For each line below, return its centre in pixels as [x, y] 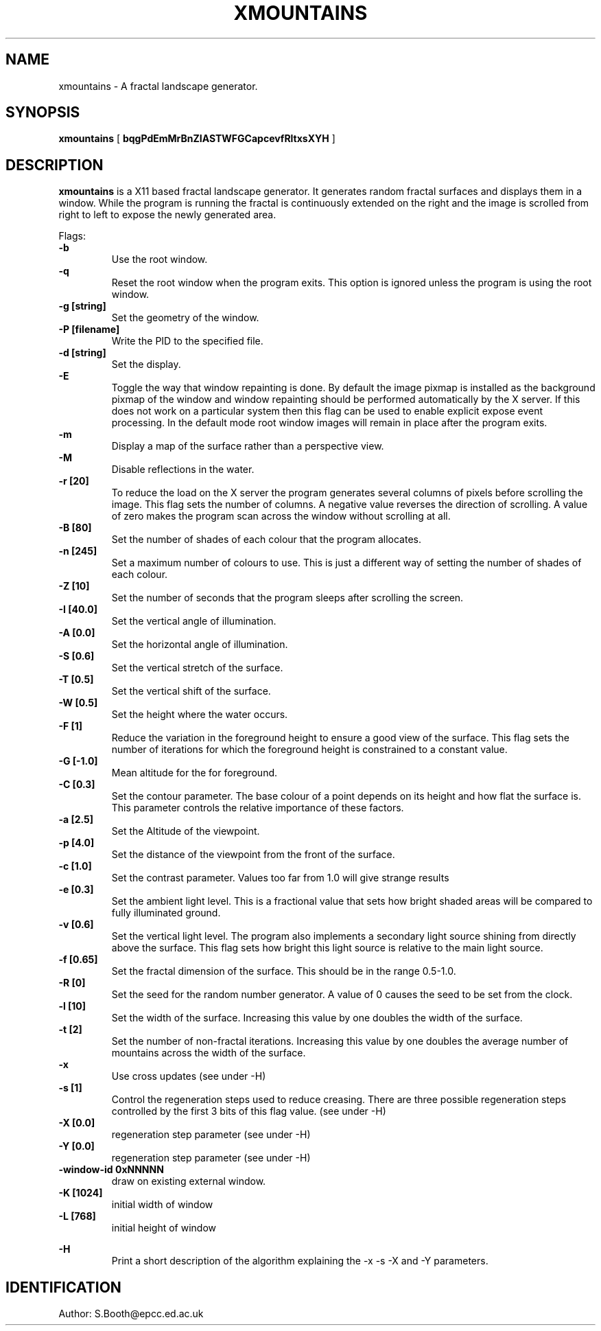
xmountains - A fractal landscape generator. [158, 86]
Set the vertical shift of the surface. [191, 691]
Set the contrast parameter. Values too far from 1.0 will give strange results [280, 878]
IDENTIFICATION [63, 1287]
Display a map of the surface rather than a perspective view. [248, 446]
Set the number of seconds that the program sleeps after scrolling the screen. [287, 598]
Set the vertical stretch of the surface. [197, 668]
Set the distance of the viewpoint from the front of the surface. [253, 855]
